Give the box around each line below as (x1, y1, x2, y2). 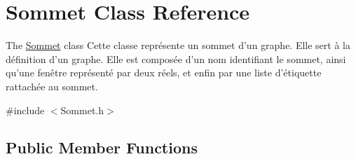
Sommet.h (60, 102, 104, 117)
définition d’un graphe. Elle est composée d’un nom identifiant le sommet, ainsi (6, 51, 346, 66)
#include (6, 102, 45, 117)
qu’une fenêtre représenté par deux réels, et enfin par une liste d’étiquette (6, 65, 322, 80)
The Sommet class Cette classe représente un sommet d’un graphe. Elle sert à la (6, 38, 350, 53)
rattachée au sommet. (6, 78, 98, 93)
